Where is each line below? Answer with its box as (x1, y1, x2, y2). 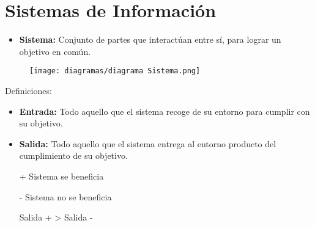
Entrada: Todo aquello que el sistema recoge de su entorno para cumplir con (19, 104, 310, 117)
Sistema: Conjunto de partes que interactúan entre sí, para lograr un (19, 33, 281, 46)
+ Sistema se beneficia (19, 169, 104, 182)
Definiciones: (5, 84, 52, 97)
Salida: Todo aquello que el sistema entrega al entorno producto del (19, 137, 276, 150)
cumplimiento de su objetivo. (19, 149, 128, 162)
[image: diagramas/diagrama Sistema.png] (29, 67, 201, 76)
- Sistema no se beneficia (19, 190, 112, 203)
